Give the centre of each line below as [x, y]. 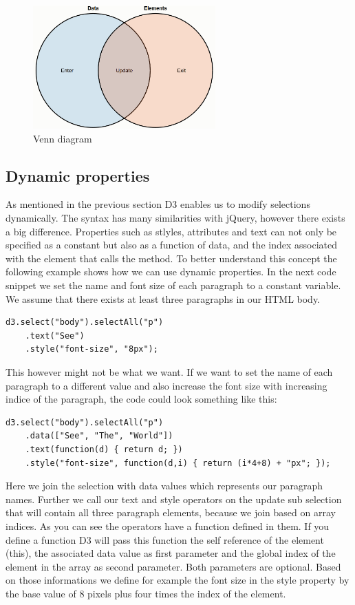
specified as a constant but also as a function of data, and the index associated [171, 245]
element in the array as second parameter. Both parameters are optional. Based [173, 566]
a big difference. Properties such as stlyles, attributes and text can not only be [171, 231]
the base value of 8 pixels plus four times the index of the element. [146, 593]
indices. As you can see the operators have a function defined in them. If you [168, 526]
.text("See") [55, 336]
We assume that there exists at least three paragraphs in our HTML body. [163, 298]
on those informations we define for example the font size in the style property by [177, 580]
